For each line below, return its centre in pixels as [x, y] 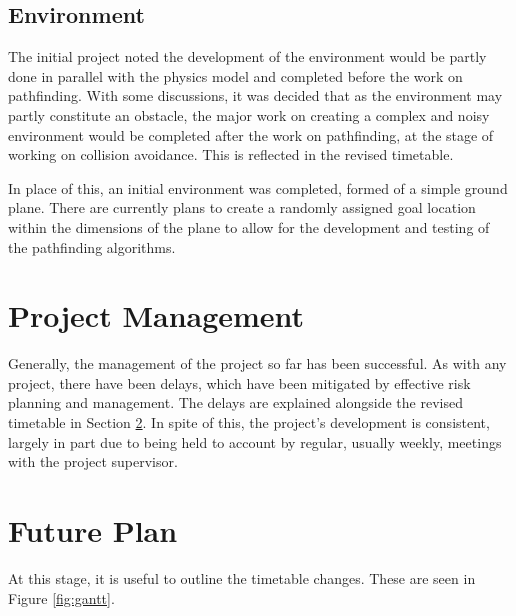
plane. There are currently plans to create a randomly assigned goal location [242, 207]
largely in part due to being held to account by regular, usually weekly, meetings [255, 441]
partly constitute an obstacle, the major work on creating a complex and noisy [249, 114]
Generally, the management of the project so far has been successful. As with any [257, 363]
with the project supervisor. [93, 461]
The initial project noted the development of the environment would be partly [247, 56]
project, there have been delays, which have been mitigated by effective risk [239, 382]
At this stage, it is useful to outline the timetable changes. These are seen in [242, 577]
